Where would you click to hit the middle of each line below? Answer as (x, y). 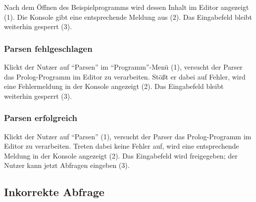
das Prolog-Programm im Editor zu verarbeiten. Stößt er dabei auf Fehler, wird (125, 76)
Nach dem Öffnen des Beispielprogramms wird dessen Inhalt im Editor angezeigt (127, 7)
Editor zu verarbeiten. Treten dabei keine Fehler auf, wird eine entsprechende (122, 146)
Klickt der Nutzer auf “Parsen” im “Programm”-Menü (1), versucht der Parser (123, 67)
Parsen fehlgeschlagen (48, 48)
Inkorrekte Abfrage (54, 192)
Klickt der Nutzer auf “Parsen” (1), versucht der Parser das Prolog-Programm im (128, 136)
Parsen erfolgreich (41, 118)
